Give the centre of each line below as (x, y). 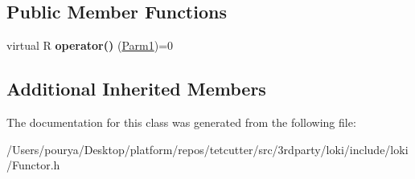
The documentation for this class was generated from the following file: (181, 122)
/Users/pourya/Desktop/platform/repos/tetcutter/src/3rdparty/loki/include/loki (207, 149)
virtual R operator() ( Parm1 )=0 (90, 45)
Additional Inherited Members (136, 89)
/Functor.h (33, 165)
